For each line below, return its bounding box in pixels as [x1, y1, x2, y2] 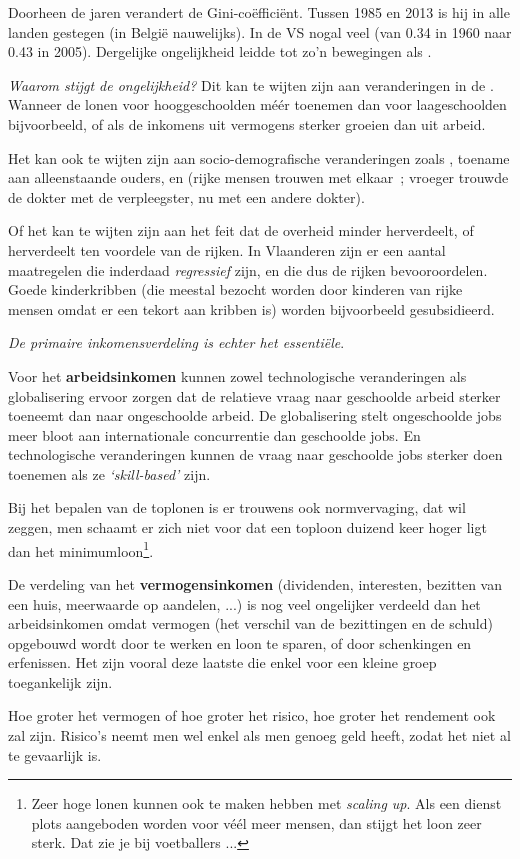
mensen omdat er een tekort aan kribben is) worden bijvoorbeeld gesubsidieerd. [8, 298, 495, 319]
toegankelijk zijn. [8, 671, 113, 692]
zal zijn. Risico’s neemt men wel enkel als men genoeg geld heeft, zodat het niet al [8, 725, 511, 746]
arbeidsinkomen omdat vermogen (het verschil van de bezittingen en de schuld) [8, 613, 493, 634]
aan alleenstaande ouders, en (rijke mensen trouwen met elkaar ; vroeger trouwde [8, 167, 509, 188]
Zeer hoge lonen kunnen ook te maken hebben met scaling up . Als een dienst [31, 793, 502, 814]
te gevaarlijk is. [8, 744, 102, 765]
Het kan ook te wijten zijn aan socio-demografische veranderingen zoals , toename [8, 147, 510, 168]
